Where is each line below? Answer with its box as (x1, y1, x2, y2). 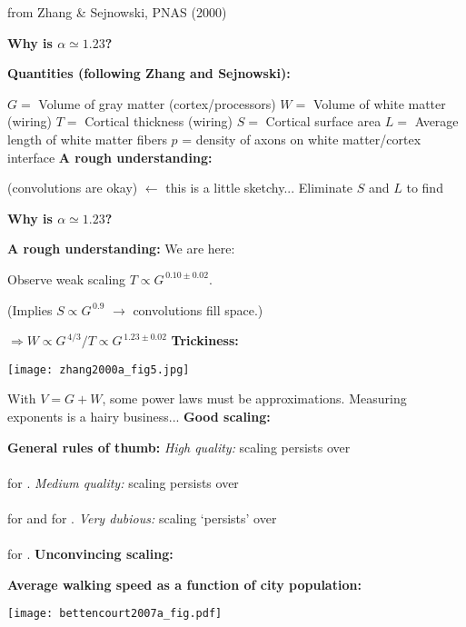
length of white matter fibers (7, 129, 167, 148)
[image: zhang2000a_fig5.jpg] (7, 363, 190, 376)
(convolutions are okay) (7, 178, 138, 197)
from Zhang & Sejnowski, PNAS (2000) (7, 3, 227, 21)
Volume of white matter (312, 94, 446, 113)
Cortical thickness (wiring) (84, 112, 233, 131)
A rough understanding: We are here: (7, 239, 235, 258)
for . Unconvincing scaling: (7, 544, 174, 563)
